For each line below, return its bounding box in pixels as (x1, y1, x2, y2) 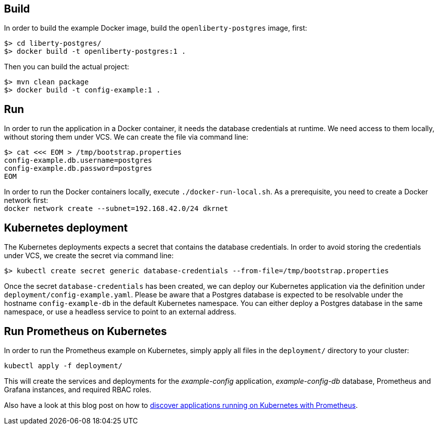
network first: (4, 196, 48, 205)
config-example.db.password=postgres (4, 164, 153, 173)
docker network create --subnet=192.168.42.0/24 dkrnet (4, 204, 228, 213)
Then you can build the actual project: (4, 62, 129, 71)
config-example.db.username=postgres (4, 156, 153, 165)
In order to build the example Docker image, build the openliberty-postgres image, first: (4, 24, 308, 33)
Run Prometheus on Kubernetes (4, 325, 167, 338)
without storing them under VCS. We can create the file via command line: (4, 133, 248, 142)
